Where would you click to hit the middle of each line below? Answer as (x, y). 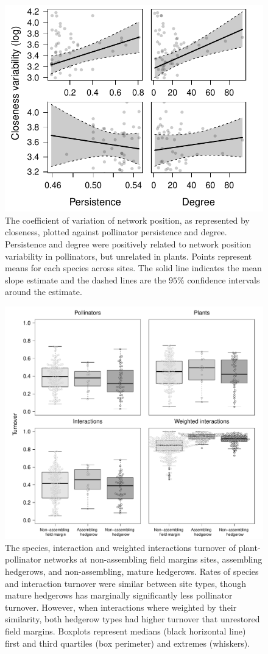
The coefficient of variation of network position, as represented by (127, 220)
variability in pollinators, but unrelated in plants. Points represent (129, 256)
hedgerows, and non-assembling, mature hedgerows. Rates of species (132, 571)
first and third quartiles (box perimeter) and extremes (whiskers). (128, 643)
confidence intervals (224, 279)
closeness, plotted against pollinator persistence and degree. (116, 232)
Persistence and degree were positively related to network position (128, 243)
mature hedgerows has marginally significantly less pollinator (119, 595)
